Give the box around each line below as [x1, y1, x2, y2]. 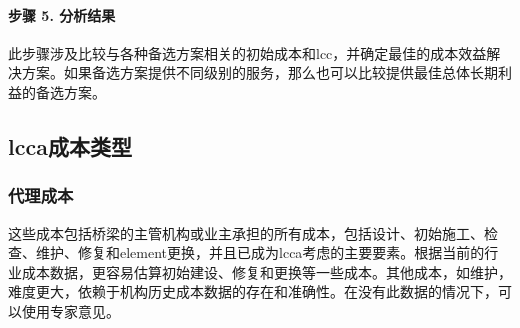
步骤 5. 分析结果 [8, 4, 116, 25]
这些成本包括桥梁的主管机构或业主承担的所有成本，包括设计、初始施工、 [8, 222, 484, 243]
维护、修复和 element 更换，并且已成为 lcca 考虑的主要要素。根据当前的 [35, 242, 485, 263]
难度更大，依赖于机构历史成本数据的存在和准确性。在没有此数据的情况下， [8, 281, 498, 302]
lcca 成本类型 [8, 130, 132, 161]
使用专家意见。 [21, 300, 120, 321]
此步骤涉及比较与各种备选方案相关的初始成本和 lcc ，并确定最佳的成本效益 [8, 42, 487, 63]
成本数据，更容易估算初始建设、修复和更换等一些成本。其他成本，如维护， [21, 261, 512, 282]
